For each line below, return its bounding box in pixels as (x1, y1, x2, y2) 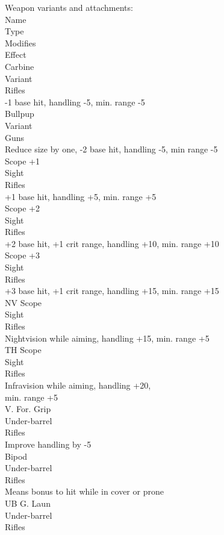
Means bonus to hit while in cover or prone (5, 485, 164, 498)
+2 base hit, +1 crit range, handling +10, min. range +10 (5, 237, 219, 249)
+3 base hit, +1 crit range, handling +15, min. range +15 (5, 284, 219, 297)
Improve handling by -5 (5, 437, 92, 450)
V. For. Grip (5, 402, 51, 415)
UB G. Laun (5, 496, 51, 509)
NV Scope (5, 296, 42, 308)
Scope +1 (5, 154, 40, 167)
